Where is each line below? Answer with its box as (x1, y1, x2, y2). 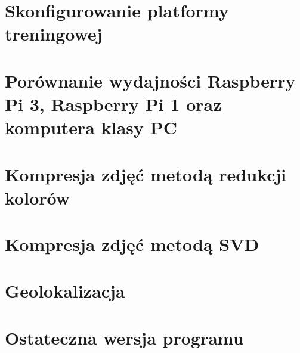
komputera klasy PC (5, 115, 178, 140)
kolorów (5, 185, 70, 209)
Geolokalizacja (5, 278, 125, 303)
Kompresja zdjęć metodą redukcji (5, 162, 287, 186)
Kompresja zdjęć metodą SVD (5, 232, 259, 256)
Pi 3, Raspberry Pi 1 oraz (5, 91, 222, 116)
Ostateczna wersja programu (5, 325, 244, 349)
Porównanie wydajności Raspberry (5, 68, 296, 92)
